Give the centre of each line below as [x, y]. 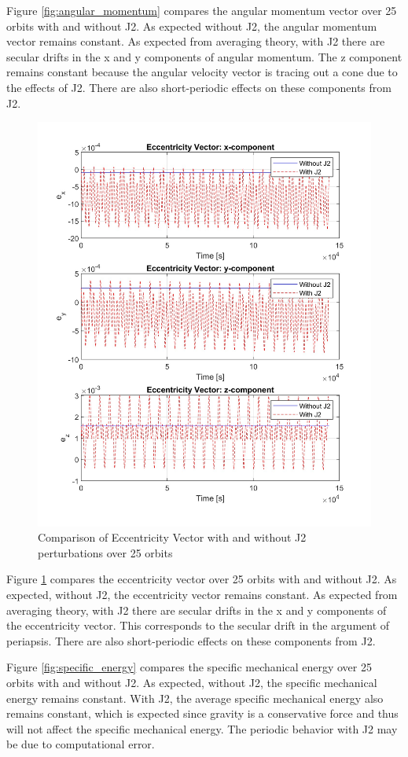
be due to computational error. [81, 744]
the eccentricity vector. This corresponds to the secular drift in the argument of [198, 625]
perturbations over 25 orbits [105, 552]
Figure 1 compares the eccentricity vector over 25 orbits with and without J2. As [202, 579]
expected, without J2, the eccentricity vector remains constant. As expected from [202, 594]
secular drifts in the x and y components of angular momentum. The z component [204, 56]
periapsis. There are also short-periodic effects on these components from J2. [191, 640]
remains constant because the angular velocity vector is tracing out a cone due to [202, 72]
